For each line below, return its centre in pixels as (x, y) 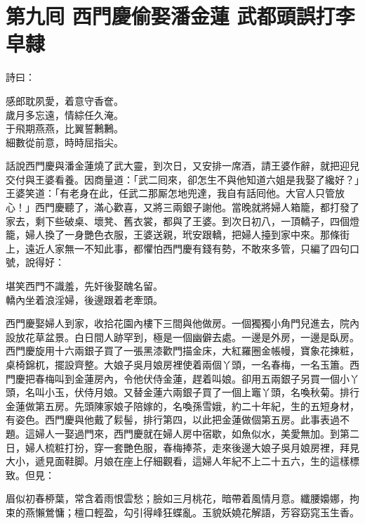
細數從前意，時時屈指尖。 (65, 142)
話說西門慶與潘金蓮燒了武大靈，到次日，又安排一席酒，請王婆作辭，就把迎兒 (182, 166)
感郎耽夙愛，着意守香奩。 (65, 100)
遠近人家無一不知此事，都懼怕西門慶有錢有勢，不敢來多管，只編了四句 (187, 248)
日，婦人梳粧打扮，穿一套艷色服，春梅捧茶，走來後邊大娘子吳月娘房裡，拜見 (182, 447)
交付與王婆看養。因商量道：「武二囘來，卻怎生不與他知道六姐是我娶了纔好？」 (182, 179)
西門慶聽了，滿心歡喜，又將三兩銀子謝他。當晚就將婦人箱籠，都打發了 (197, 207)
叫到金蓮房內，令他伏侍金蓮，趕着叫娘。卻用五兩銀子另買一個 (197, 378)
